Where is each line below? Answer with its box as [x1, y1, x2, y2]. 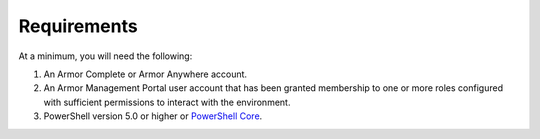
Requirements [18, 15, 139, 37]
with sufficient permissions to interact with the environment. [43, 96, 291, 108]
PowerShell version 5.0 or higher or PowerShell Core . [43, 110, 263, 122]
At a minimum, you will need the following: [18, 50, 193, 62]
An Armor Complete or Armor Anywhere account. [43, 68, 248, 80]
